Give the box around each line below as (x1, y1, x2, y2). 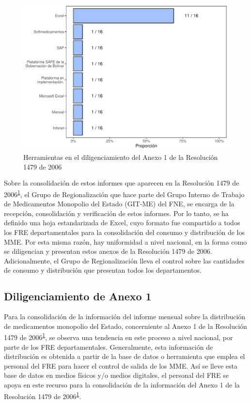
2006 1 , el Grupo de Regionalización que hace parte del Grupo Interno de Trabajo (4, 188, 245, 199)
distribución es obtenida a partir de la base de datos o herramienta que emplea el (4, 351, 245, 361)
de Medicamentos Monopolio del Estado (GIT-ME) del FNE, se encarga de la (4, 199, 235, 209)
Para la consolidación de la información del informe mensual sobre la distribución (4, 311, 246, 322)
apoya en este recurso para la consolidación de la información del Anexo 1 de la (4, 380, 240, 390)
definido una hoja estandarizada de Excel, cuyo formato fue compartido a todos (4, 217, 240, 228)
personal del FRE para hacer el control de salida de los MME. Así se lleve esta (4, 360, 238, 371)
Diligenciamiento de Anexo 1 (4, 289, 152, 304)
